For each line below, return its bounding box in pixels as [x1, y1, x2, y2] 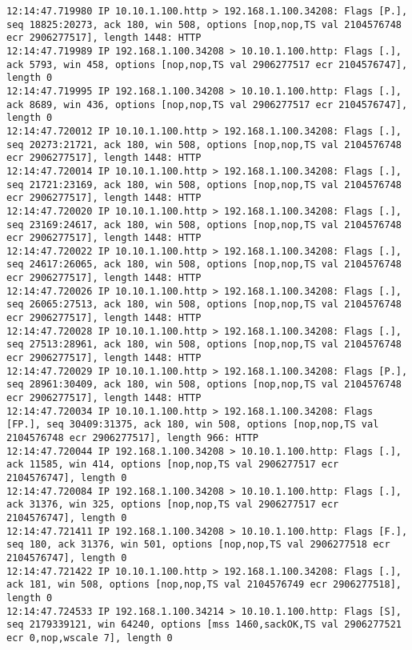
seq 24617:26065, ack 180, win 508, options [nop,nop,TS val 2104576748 [6, 259, 402, 271]
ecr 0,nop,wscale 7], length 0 [6, 632, 173, 644]
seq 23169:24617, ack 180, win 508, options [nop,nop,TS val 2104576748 [6, 219, 402, 231]
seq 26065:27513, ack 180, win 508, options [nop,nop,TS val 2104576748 [6, 299, 402, 311]
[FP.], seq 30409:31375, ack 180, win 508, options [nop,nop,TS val [6, 419, 379, 431]
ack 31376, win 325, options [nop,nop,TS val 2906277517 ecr [6, 499, 339, 511]
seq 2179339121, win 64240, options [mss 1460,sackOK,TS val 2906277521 [6, 619, 402, 631]
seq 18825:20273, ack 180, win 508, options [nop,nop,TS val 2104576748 [6, 18, 402, 30]
